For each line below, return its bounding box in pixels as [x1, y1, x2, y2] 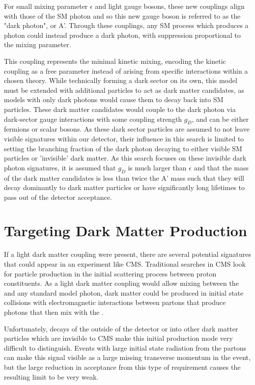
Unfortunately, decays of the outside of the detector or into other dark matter [4, 323, 238, 333]
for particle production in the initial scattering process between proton [4, 268, 217, 278]
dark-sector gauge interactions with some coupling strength [4, 113, 182, 124]
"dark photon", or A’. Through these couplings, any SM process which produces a [4, 20, 249, 30]
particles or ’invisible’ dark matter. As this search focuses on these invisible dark [4, 153, 247, 163]
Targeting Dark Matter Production [4, 220, 247, 241]
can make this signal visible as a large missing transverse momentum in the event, [4, 352, 251, 362]
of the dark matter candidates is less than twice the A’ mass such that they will [4, 172, 245, 183]
